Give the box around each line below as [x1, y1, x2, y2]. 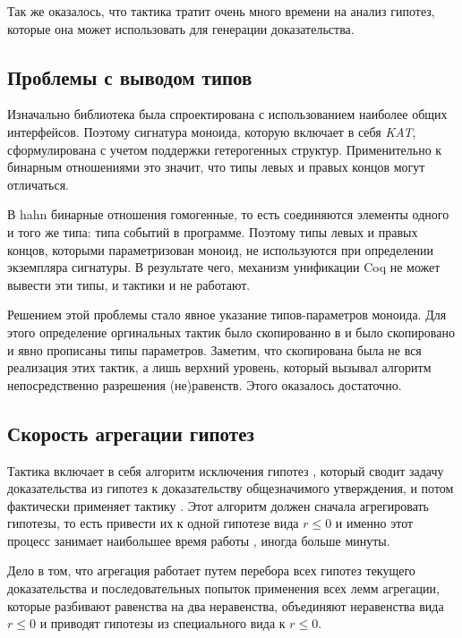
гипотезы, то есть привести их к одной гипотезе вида [7, 514, 299, 532]
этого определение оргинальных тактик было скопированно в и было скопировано [7, 322, 455, 341]
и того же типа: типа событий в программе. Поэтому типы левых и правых [7, 222, 418, 241]
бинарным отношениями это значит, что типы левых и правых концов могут [7, 157, 425, 176]
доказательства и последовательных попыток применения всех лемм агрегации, [7, 579, 440, 598]
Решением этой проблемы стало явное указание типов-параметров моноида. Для [7, 305, 447, 324]
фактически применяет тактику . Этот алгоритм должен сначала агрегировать [7, 496, 430, 515]
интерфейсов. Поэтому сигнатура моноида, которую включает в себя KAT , [7, 122, 416, 140]
